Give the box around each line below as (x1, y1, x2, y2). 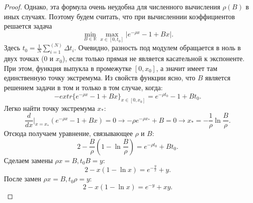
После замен (4, 173, 41, 184)
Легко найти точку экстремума (4, 102, 95, 113)
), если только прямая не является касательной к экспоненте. (62, 53, 245, 64)
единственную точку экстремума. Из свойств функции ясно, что (4, 72, 196, 83)
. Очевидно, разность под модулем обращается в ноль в (74, 42, 241, 53)
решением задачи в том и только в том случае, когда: (4, 82, 163, 93)
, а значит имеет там (156, 63, 218, 73)
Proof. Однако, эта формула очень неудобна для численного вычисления (4, 1, 221, 11)
